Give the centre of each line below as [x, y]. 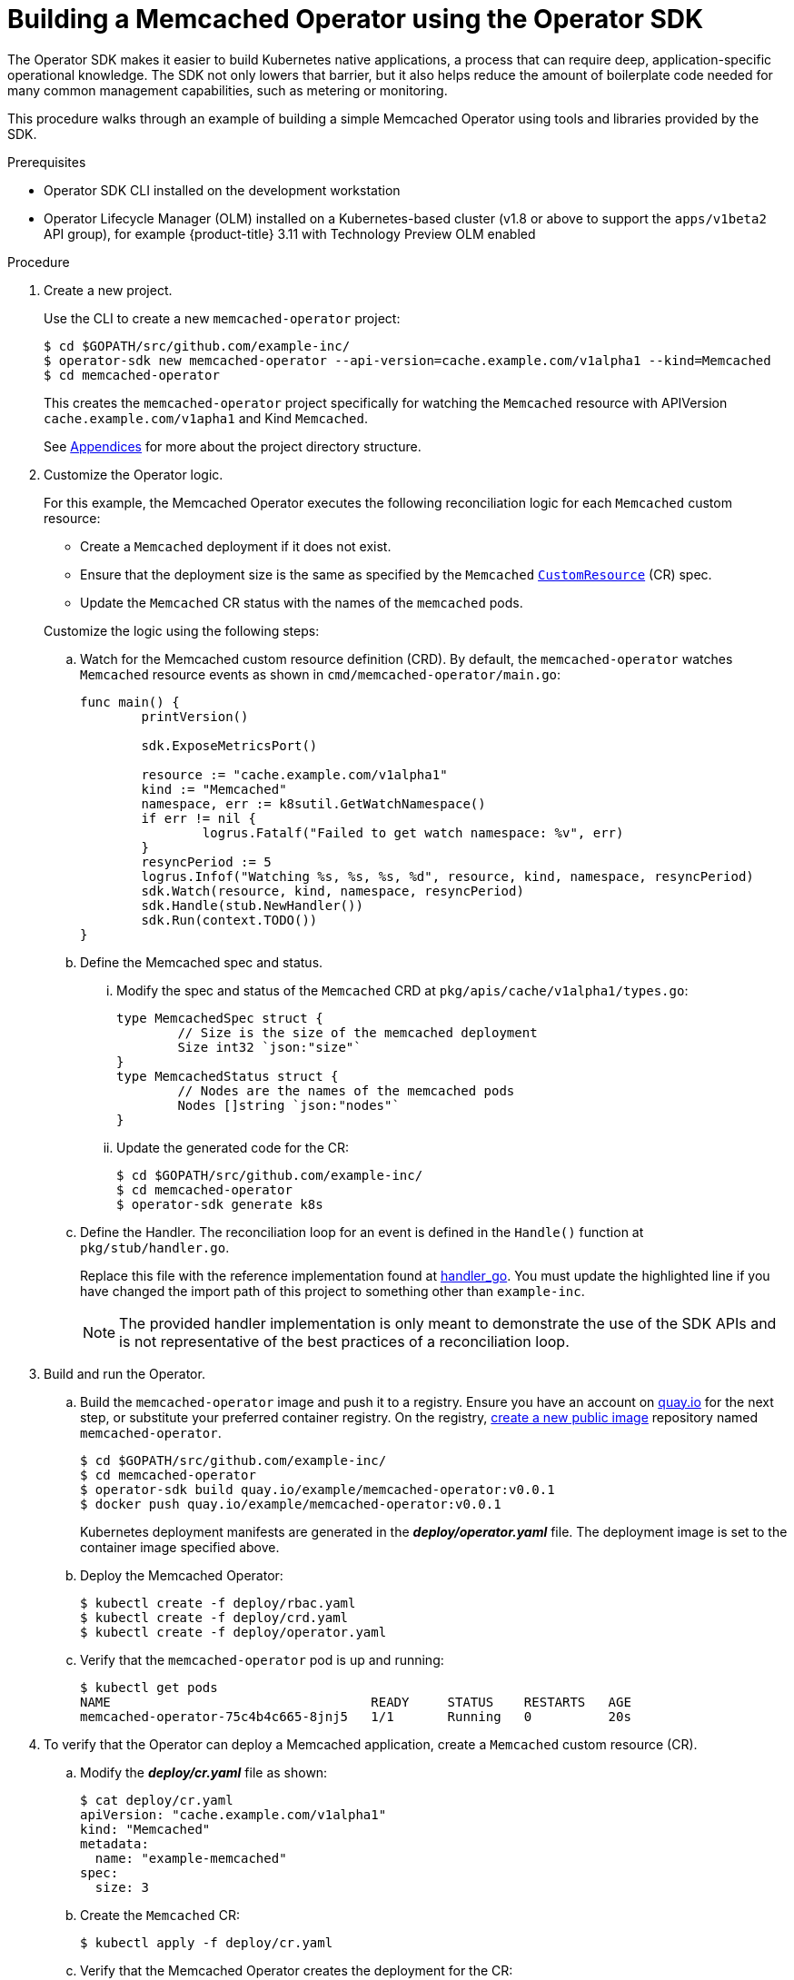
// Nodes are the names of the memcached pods [346, 1090]
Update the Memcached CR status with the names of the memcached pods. [302, 602]
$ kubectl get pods [149, 1687]
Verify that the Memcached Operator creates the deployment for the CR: [297, 1970]
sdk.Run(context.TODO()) [229, 920]
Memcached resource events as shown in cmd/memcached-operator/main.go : [321, 674]
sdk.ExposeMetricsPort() [229, 745]
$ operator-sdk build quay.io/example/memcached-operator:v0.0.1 [318, 1489]
